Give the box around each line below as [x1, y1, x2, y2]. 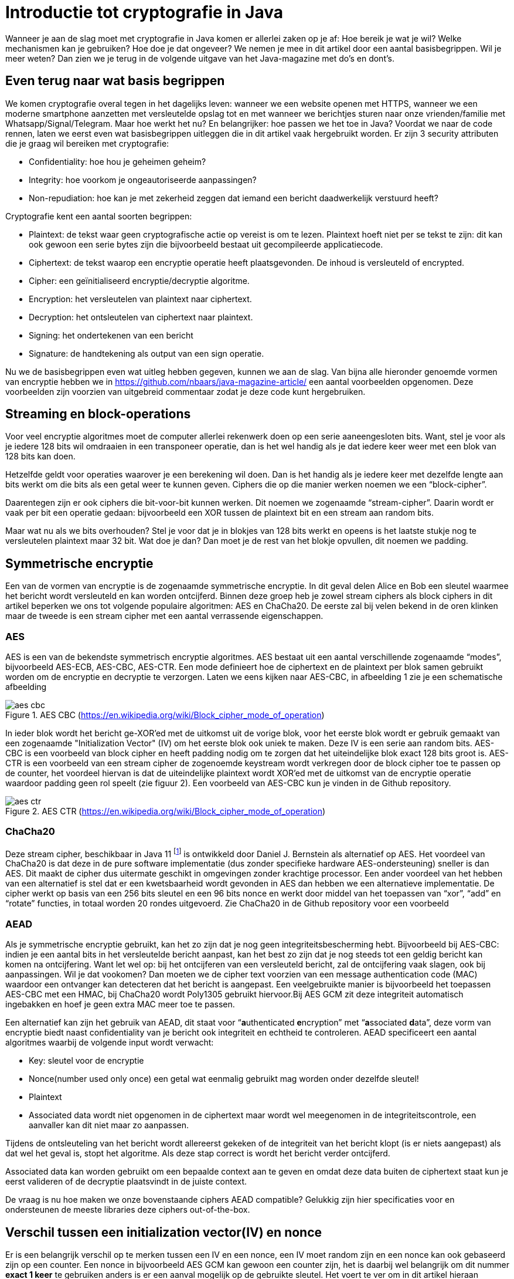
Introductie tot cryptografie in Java [5, 2, 283, 22]
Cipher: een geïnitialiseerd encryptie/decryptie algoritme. [29, 275, 250, 286]
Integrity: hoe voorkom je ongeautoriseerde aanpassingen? [29, 174, 257, 185]
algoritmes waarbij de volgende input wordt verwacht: [5, 1037, 214, 1048]
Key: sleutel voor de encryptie [29, 1055, 144, 1066]
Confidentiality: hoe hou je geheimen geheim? [29, 156, 206, 167]
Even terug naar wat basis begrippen [5, 73, 225, 89]
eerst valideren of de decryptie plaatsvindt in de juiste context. [5, 1176, 247, 1187]
